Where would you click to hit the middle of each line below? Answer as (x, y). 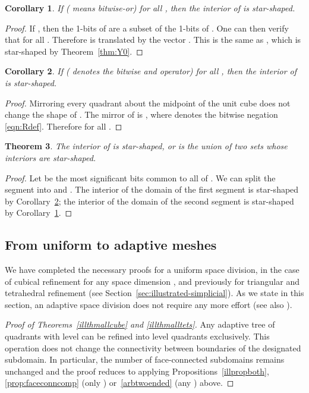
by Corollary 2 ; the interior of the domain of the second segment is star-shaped (149, 201)
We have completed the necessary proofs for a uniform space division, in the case (152, 270)
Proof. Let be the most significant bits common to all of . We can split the (140, 177)
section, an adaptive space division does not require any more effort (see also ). (149, 304)
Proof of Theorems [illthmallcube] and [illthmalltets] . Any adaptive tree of (140, 324)
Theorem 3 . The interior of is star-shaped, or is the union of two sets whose (146, 146)
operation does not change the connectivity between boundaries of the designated (153, 348)
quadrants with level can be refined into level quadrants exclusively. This (137, 336)
